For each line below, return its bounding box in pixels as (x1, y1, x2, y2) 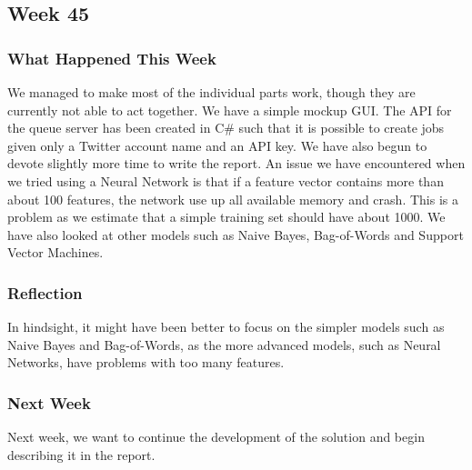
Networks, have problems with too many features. (7, 353, 285, 372)
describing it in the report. (7, 445, 156, 464)
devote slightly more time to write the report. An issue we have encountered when (7, 154, 466, 173)
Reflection (7, 281, 83, 304)
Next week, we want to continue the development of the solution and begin (7, 427, 425, 446)
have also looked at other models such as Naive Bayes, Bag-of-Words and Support (7, 225, 464, 244)
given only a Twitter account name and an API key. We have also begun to (7, 135, 427, 155)
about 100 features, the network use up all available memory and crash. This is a (7, 189, 458, 208)
